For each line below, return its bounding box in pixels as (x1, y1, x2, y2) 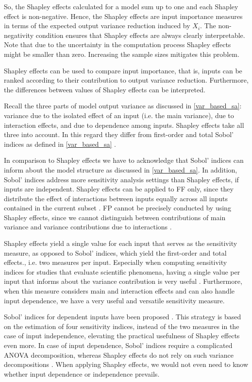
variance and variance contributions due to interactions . (4, 222, 172, 232)
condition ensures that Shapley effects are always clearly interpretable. (35, 30, 245, 40)
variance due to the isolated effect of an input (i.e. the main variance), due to (4, 110, 234, 120)
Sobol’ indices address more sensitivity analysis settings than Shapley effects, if (4, 174, 239, 184)
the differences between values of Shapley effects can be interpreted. (4, 84, 205, 94)
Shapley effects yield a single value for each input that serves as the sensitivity (4, 238, 237, 248)
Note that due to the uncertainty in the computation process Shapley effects (4, 39, 231, 50)
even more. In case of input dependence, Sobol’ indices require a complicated (4, 340, 233, 350)
